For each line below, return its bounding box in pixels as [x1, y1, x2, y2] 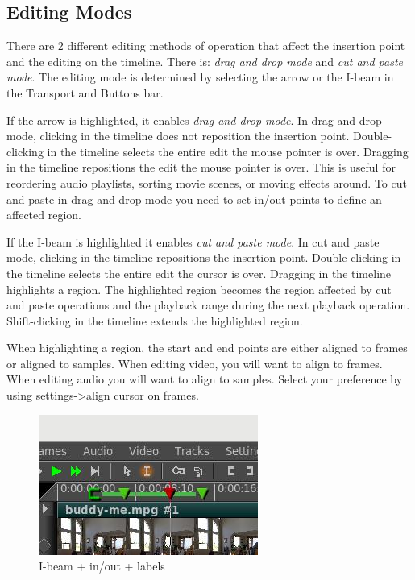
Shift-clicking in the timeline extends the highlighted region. [6, 312, 303, 329]
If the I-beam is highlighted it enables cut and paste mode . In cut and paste [6, 233, 380, 250]
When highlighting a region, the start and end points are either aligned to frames [6, 339, 408, 356]
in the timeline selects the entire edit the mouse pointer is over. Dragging [47, 143, 409, 159]
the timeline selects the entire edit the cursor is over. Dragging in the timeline [6, 264, 392, 281]
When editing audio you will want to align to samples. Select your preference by [6, 371, 403, 387]
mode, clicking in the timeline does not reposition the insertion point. [6, 127, 350, 144]
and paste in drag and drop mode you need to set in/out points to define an [6, 190, 382, 207]
